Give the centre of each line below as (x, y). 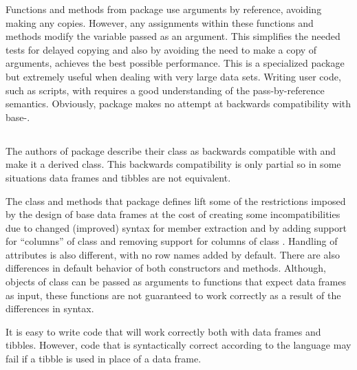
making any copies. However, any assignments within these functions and (160, 22)
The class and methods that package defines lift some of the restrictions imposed (176, 200)
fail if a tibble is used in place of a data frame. (104, 359)
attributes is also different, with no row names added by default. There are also (173, 254)
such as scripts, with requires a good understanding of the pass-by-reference (165, 90)
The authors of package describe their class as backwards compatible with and (171, 150)
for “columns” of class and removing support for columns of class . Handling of (172, 241)
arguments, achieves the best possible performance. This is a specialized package (175, 63)
